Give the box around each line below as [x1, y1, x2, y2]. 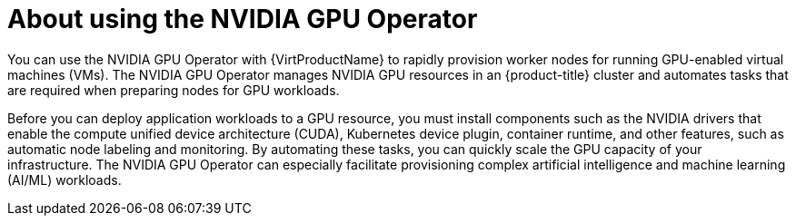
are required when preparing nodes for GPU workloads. [7, 82, 340, 98]
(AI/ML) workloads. [7, 171, 122, 188]
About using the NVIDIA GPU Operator [7, 4, 478, 34]
